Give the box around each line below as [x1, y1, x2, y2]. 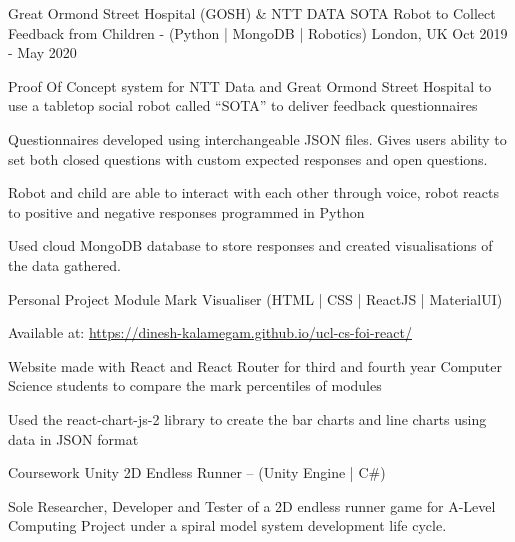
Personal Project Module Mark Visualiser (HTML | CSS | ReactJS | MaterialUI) [8, 288, 503, 309]
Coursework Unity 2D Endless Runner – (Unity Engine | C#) [8, 462, 386, 483]
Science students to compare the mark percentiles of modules [8, 375, 382, 396]
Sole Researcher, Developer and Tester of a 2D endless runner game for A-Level [8, 495, 496, 516]
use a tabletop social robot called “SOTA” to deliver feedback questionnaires [8, 95, 478, 116]
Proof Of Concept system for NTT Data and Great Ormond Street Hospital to [8, 75, 492, 96]
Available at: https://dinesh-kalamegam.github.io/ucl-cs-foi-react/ [8, 322, 412, 343]
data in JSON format [8, 428, 139, 449]
